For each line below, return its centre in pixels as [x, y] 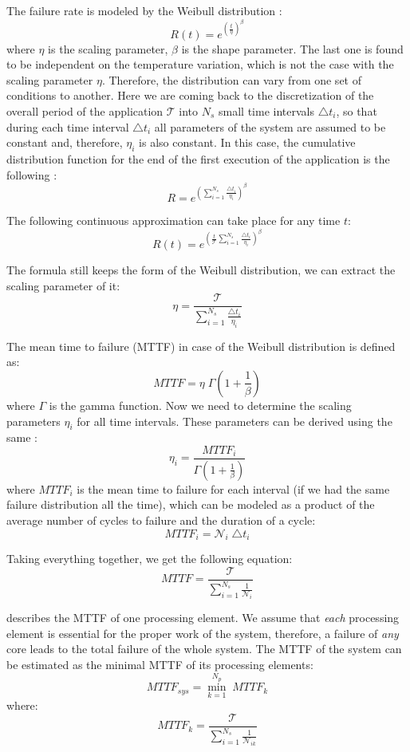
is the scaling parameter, [108, 48]
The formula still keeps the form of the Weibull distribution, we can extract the [201, 269]
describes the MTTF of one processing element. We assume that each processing [203, 618]
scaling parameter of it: [63, 285]
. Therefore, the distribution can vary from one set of [231, 79]
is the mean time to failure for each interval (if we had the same [233, 488]
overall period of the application [85, 111]
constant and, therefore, [65, 142]
